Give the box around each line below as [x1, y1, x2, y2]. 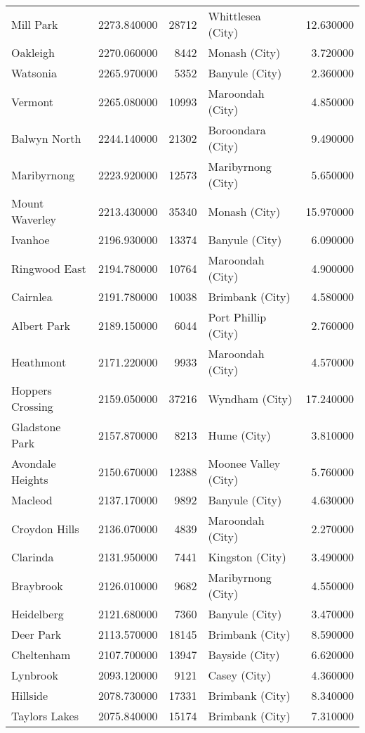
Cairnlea [11, 288, 53, 305]
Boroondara [208, 122, 266, 138]
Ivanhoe [11, 231, 50, 248]
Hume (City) [208, 426, 271, 443]
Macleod [11, 492, 53, 508]
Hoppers [11, 382, 52, 398]
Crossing [11, 398, 53, 414]
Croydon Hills [11, 520, 79, 537]
